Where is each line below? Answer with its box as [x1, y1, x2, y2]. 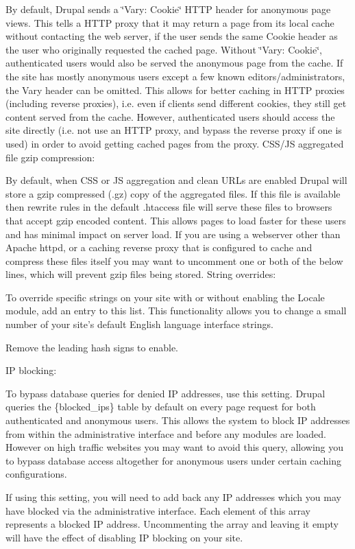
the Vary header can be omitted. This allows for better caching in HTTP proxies [5, 82, 345, 97]
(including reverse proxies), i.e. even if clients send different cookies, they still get [5, 96, 347, 110]
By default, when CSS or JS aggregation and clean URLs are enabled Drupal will [5, 173, 347, 187]
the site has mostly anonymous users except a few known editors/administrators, [5, 69, 345, 83]
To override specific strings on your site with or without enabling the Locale [5, 290, 325, 304]
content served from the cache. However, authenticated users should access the [5, 109, 335, 124]
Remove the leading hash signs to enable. [5, 340, 179, 354]
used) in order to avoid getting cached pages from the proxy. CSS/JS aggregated [5, 136, 344, 150]
